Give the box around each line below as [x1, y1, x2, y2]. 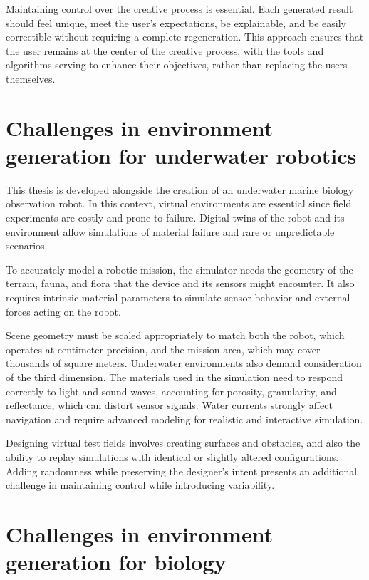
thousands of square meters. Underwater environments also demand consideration [6, 356, 362, 371]
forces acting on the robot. [6, 304, 121, 319]
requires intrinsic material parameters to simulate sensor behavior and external [6, 290, 350, 305]
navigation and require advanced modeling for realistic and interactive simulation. [6, 411, 363, 426]
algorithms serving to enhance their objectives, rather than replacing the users [6, 57, 348, 72]
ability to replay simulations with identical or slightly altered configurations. [6, 449, 339, 464]
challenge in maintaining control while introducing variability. [6, 477, 275, 492]
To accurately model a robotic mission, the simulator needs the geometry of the [6, 261, 353, 276]
